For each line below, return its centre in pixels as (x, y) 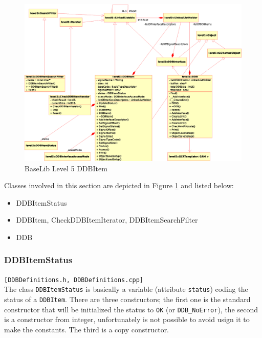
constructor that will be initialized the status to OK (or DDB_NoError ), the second (131, 309)
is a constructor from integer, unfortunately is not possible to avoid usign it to (127, 319)
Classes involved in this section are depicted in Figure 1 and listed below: (119, 185)
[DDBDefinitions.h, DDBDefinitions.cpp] (74, 280)
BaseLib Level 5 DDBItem (66, 168)
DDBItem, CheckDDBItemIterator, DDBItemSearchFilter (107, 220)
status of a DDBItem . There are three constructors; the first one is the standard (127, 299)
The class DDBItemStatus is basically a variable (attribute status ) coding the (126, 289)
